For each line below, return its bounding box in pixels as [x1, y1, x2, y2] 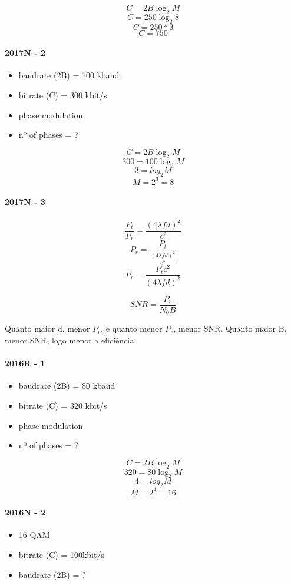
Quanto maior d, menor [5, 322, 90, 335]
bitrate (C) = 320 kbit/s [18, 399, 107, 411]
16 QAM [18, 528, 50, 541]
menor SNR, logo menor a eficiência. [5, 333, 137, 346]
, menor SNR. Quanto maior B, [173, 322, 287, 335]
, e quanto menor [101, 322, 163, 335]
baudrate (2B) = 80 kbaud [18, 379, 115, 392]
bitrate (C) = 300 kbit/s [18, 88, 107, 101]
